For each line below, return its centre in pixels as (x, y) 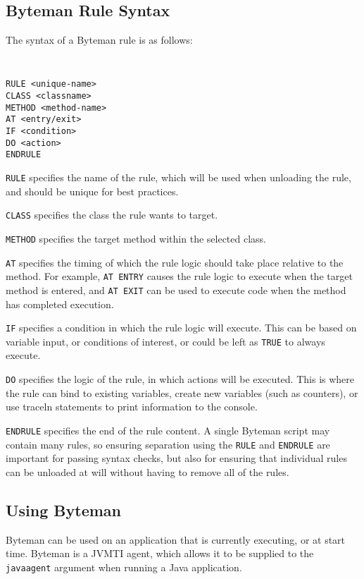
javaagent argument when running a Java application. (124, 567)
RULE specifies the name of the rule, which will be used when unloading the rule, (178, 177)
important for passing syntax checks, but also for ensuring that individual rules (176, 458)
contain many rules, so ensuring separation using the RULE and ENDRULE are (168, 444)
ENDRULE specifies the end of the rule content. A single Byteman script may (168, 430)
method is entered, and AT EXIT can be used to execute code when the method (176, 289)
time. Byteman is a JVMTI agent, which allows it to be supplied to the (160, 553)
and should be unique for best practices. (92, 191)
